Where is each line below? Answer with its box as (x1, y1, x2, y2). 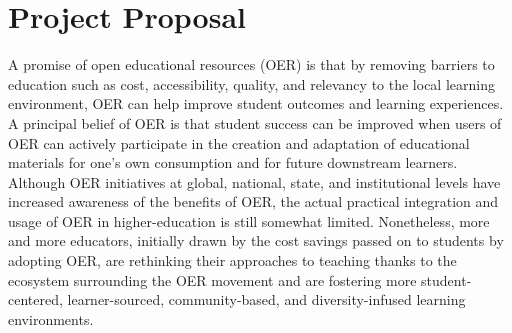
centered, (8, 289, 63, 310)
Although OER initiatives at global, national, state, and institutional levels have (8, 171, 501, 192)
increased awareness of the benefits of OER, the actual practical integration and (8, 191, 499, 212)
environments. (8, 308, 94, 329)
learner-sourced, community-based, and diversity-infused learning (67, 289, 466, 310)
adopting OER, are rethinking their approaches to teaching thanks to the (8, 250, 457, 271)
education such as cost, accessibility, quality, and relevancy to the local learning (8, 73, 495, 94)
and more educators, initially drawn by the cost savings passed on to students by (8, 230, 504, 251)
